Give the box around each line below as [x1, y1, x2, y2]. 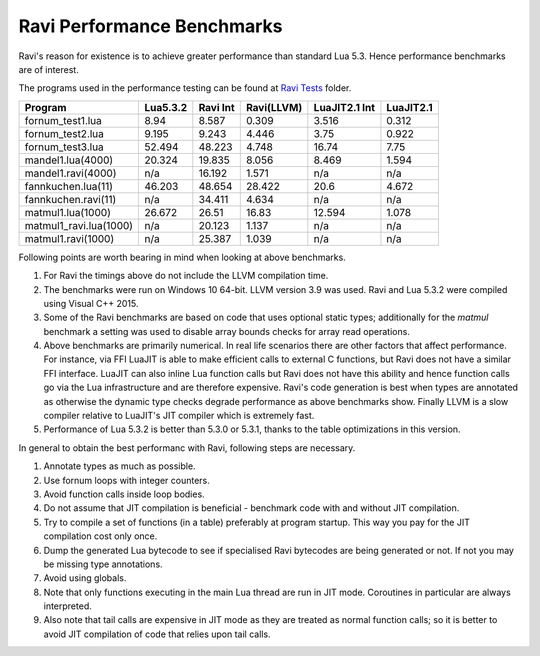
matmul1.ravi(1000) [24, 231, 115, 245]
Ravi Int [198, 100, 235, 114]
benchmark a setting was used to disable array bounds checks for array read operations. [43, 325, 410, 337]
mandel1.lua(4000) [24, 153, 114, 167]
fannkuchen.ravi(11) [24, 192, 117, 206]
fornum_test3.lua [24, 140, 104, 154]
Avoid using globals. [43, 572, 127, 584]
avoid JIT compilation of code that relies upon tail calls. [43, 628, 271, 640]
